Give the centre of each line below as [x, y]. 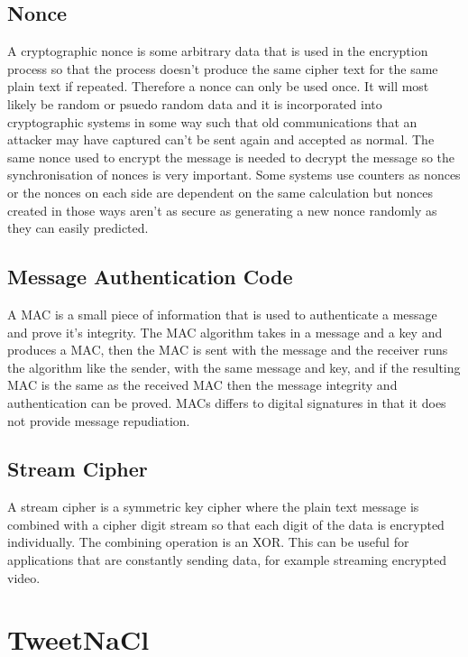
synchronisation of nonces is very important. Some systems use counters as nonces [234, 175]
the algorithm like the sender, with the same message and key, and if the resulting [234, 367]
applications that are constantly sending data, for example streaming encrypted [227, 560]
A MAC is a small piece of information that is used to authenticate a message [222, 314]
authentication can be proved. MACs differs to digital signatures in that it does [227, 402]
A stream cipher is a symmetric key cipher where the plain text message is [213, 507]
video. [24, 577]
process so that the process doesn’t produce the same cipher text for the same [223, 68]
